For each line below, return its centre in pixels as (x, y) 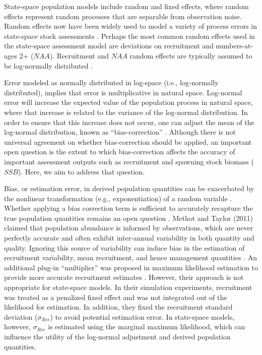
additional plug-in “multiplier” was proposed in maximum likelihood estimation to (131, 267)
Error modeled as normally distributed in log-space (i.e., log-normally (111, 82)
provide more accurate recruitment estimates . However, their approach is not (124, 277)
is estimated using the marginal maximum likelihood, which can (147, 327)
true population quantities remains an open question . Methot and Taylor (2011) (128, 218)
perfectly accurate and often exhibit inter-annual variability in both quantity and (129, 238)
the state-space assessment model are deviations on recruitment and (109, 46)
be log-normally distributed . (48, 65)
